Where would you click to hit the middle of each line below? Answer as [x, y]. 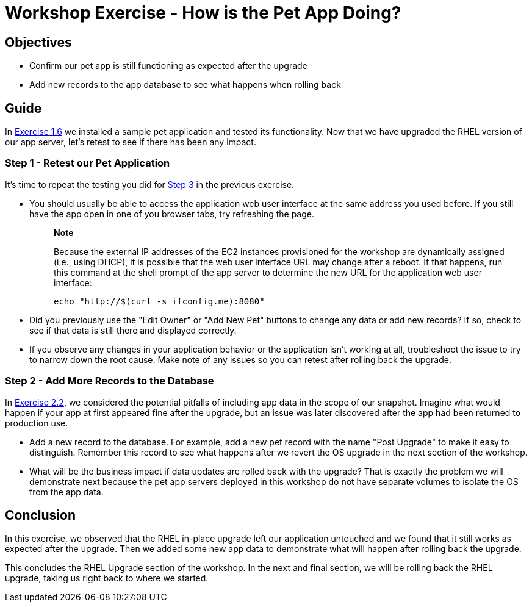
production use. [37, 423]
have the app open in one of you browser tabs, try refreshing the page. [172, 214]
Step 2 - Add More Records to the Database [110, 381]
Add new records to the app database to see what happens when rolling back [185, 85]
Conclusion [41, 515]
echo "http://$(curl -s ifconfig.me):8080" [159, 301]
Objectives [38, 42]
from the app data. [66, 492]
